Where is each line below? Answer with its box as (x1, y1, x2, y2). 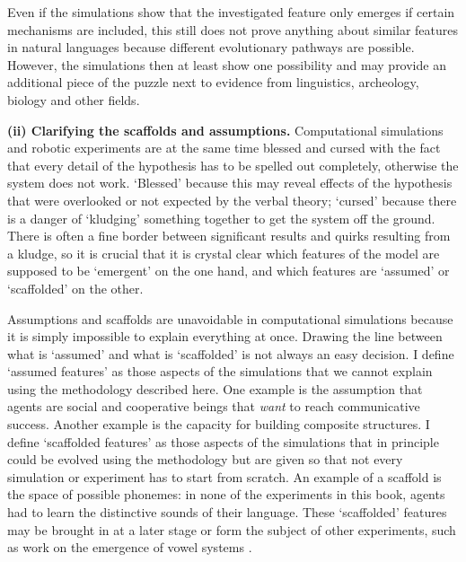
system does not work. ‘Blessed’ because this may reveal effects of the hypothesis (7, 173, 453, 192)
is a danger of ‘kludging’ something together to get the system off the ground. (7, 208, 435, 227)
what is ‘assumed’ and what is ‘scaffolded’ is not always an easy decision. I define (7, 344, 454, 363)
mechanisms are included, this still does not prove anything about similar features (7, 20, 458, 39)
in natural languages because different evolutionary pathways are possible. (7, 38, 415, 57)
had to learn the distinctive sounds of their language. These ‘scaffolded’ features (7, 503, 447, 522)
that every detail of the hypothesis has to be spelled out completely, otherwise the (7, 155, 459, 174)
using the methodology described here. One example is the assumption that (7, 379, 423, 398)
